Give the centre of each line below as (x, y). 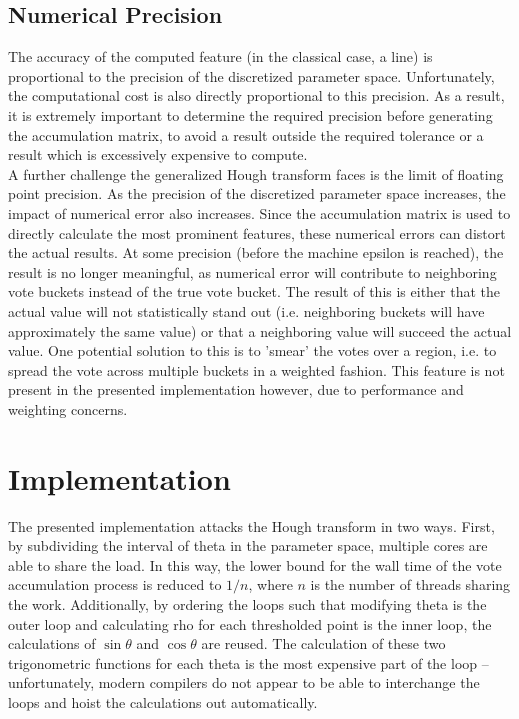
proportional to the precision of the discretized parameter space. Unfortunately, (251, 75)
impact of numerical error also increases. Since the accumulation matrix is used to (259, 212)
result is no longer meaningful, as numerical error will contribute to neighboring (252, 271)
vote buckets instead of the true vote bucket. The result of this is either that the (254, 291)
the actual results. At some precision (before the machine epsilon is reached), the (256, 252)
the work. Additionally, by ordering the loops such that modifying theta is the (247, 603)
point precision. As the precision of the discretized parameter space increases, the (257, 193)
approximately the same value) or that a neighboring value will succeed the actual (260, 330)
